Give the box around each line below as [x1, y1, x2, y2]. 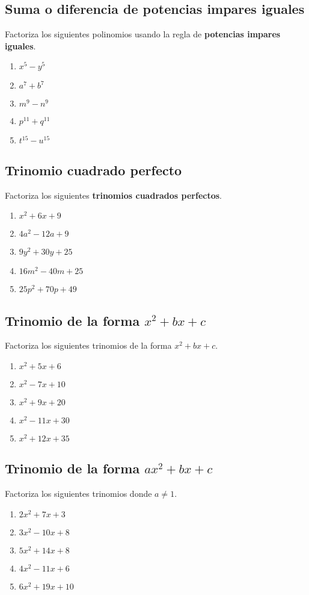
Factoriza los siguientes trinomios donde [5, 487, 152, 500]
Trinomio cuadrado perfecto [5, 160, 182, 179]
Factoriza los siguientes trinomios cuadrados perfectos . [5, 188, 222, 201]
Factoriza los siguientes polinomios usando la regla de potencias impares [5, 28, 281, 40]
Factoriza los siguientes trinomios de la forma [5, 339, 172, 352]
